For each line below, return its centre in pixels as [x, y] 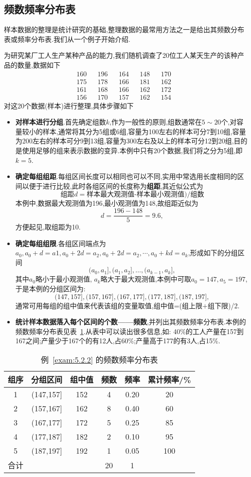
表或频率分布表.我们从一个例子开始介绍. [67, 39]
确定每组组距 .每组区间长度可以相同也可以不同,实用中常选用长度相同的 [126, 176]
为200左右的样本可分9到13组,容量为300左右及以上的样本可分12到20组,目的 [131, 141]
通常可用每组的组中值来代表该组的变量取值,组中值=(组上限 [109, 305]
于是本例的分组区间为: [50, 289]
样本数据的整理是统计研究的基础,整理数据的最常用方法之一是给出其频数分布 [124, 29]
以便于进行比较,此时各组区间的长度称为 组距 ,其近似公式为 [113, 185]
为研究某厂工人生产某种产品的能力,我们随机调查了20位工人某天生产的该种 [121, 55]
